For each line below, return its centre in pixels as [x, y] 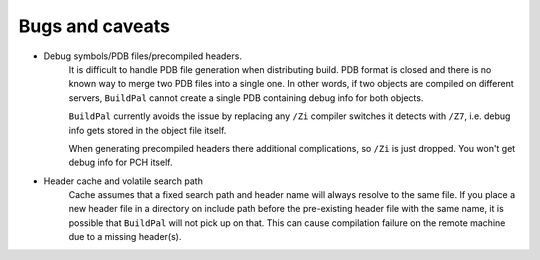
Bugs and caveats [94, 26]
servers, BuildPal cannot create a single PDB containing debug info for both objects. [246, 97]
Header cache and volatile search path [123, 181]
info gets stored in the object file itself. [147, 130]
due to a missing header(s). [125, 237]
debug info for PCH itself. [120, 162]
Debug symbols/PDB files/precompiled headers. [142, 56]
